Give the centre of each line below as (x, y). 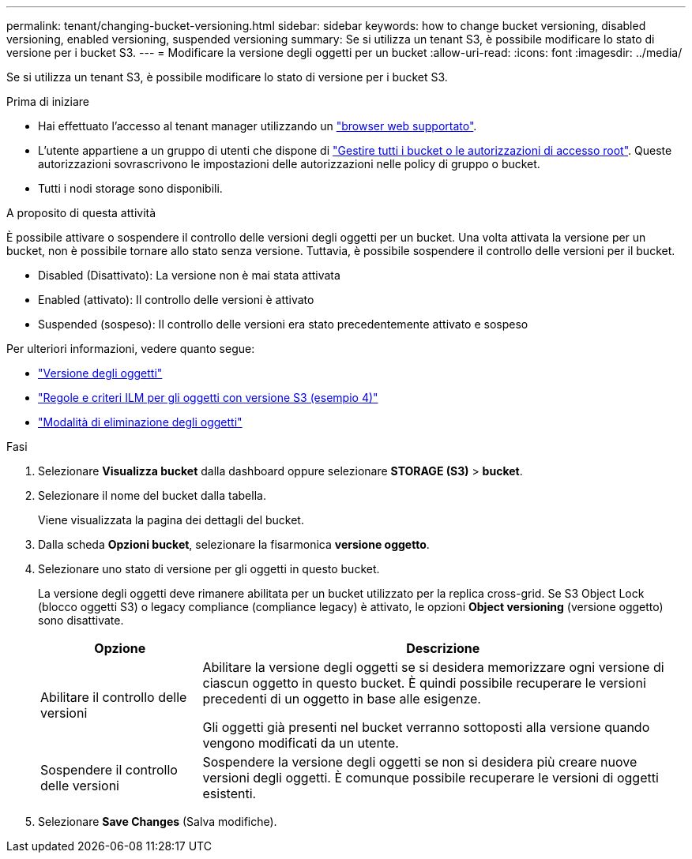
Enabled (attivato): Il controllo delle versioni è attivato (176, 300)
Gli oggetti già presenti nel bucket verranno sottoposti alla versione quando (426, 727)
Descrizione (443, 648)
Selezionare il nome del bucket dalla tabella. (152, 495)
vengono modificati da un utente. (301, 743)
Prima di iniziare (48, 101)
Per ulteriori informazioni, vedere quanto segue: (131, 349)
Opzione (120, 648)
